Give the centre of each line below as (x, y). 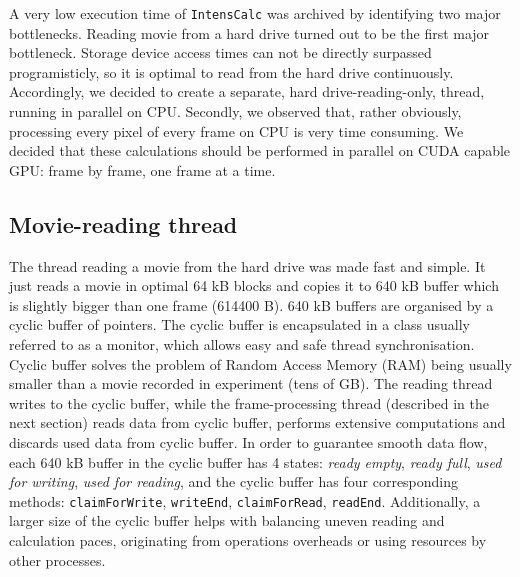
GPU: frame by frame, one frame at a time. (142, 169)
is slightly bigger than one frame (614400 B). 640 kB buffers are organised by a (251, 304)
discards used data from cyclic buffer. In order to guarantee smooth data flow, (248, 441)
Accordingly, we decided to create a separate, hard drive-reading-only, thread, (247, 91)
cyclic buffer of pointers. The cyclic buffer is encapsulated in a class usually (239, 324)
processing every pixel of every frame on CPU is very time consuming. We (236, 130)
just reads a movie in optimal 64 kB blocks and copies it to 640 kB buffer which (254, 285)
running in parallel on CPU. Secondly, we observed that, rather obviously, (235, 111)
